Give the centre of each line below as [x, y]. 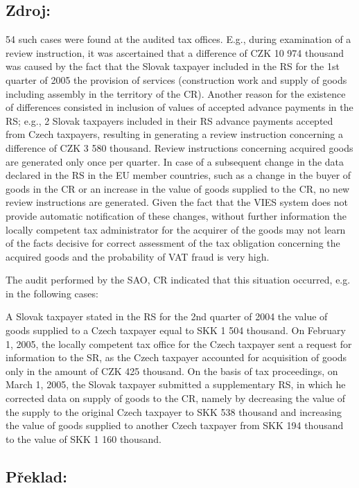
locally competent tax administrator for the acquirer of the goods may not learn [176, 229]
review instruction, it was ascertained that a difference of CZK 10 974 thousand [175, 52]
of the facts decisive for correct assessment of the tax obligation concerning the [173, 243]
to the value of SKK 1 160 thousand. [84, 438]
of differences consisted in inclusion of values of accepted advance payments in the [179, 107]
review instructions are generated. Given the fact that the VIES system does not [177, 202]
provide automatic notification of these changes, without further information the [176, 215]
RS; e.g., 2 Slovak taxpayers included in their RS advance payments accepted [169, 120]
